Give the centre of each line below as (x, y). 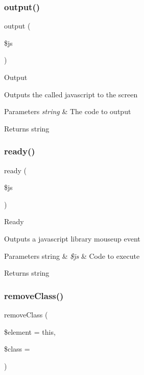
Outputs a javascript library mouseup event (72, 238)
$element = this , (30, 331)
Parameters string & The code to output (68, 111)
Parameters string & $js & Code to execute (72, 256)
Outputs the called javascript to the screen (71, 94)
